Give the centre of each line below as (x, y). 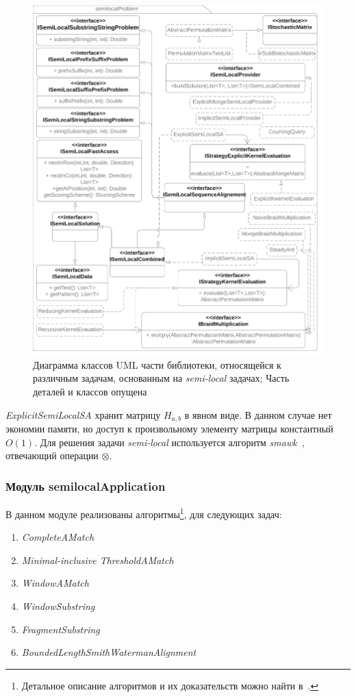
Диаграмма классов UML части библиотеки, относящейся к (157, 364)
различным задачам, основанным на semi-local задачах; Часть (161, 378)
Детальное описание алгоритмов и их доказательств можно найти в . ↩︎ (170, 685)
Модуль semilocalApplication (86, 486)
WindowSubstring (58, 606)
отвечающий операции (52, 455)
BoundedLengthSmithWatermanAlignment (109, 652)
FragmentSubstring (61, 629)
